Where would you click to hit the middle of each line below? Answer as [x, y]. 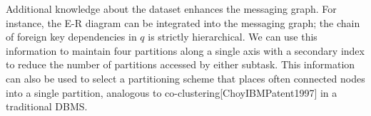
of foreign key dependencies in [71, 37]
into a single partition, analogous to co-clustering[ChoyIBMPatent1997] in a [172, 92]
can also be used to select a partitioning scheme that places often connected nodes [185, 78]
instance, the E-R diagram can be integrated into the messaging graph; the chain [183, 22]
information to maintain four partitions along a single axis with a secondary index [185, 50]
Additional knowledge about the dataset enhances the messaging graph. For [171, 9]
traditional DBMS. [47, 106]
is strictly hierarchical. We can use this [233, 37]
